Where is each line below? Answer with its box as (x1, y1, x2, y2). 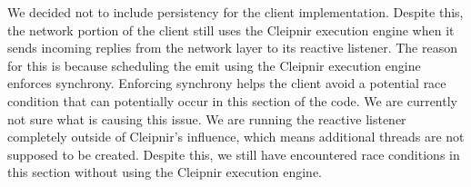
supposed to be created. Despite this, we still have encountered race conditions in (7, 144, 460, 163)
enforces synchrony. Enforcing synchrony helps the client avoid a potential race (7, 74, 446, 93)
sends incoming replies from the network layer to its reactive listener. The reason (7, 38, 457, 57)
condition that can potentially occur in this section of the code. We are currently (7, 91, 457, 110)
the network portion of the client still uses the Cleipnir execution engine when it (7, 20, 455, 39)
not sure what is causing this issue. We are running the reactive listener (7, 109, 406, 128)
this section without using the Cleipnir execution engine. (7, 162, 323, 182)
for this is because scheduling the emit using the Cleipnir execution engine (7, 55, 421, 74)
